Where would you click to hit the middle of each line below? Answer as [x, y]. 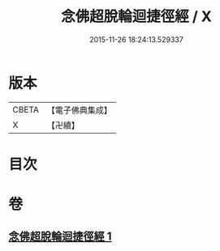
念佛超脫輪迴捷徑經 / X [136, 17]
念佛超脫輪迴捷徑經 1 [60, 237]
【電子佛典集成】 [79, 110]
